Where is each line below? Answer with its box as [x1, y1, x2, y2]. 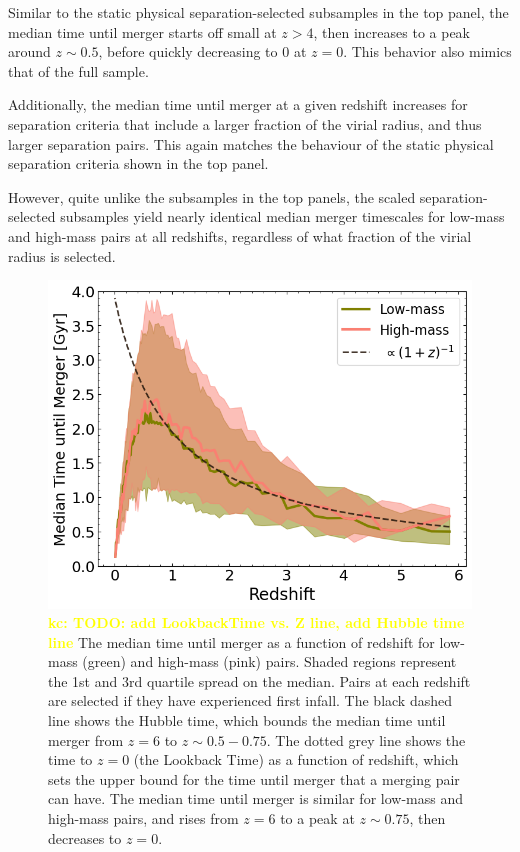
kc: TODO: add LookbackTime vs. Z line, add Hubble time [48, 612, 465, 633]
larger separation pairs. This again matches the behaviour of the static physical [8, 133, 494, 154]
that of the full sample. [8, 60, 149, 81]
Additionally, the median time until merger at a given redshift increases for [8, 94, 468, 115]
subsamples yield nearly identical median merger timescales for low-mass [60, 206, 505, 227]
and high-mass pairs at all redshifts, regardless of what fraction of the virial [8, 225, 472, 246]
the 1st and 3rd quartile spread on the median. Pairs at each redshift [48, 670, 471, 691]
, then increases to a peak [313, 21, 470, 42]
